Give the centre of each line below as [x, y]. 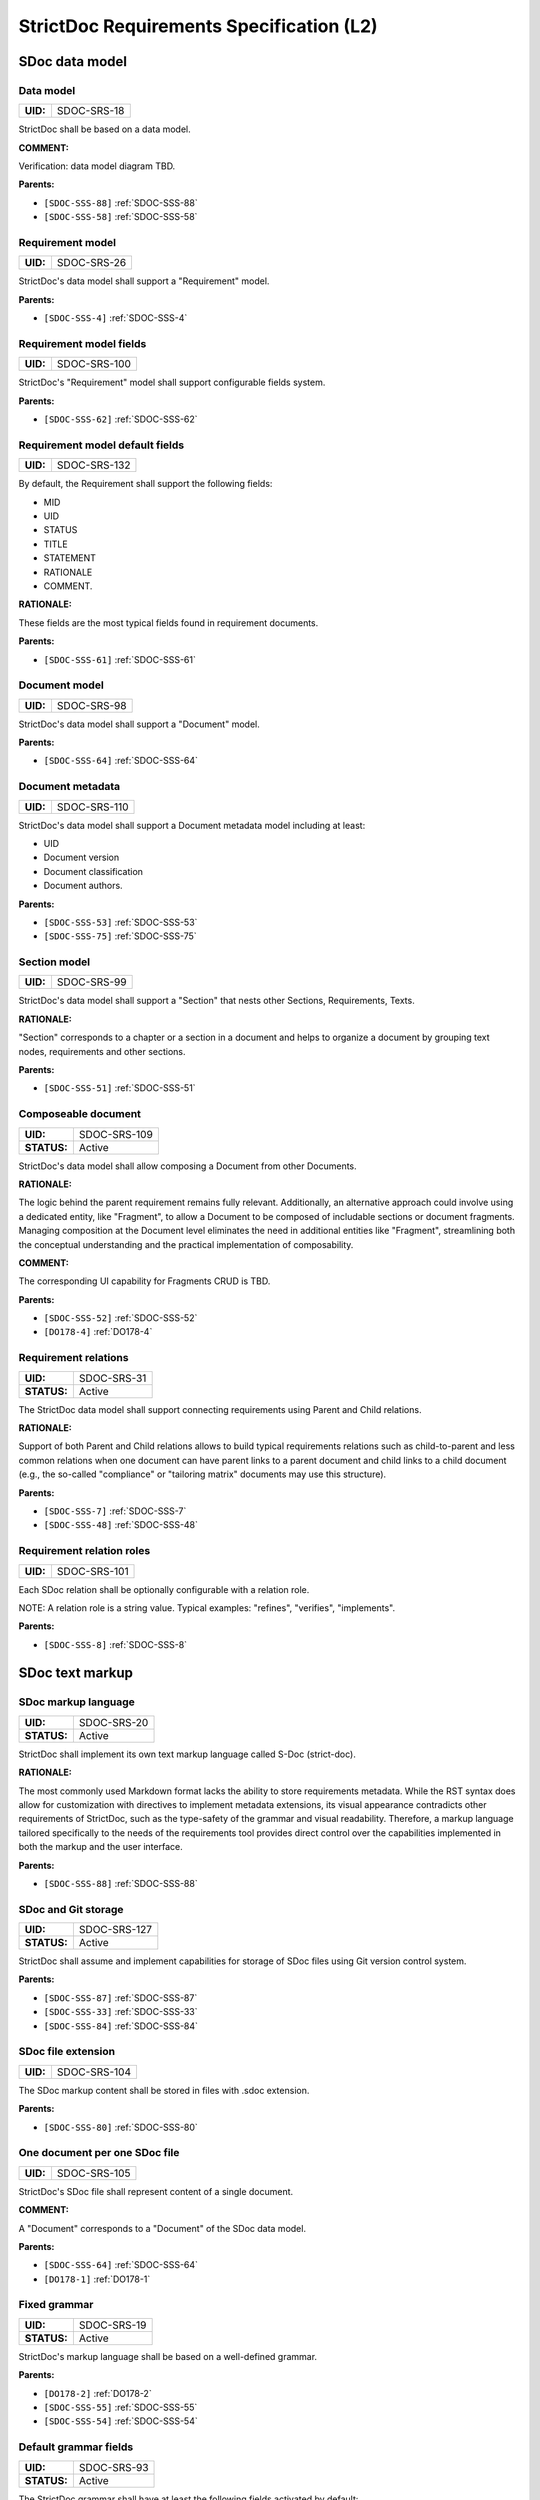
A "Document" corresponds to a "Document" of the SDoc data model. [162, 2228]
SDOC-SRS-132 [93, 465]
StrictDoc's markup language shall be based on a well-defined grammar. [168, 2356]
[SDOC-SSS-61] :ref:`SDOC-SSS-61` [120, 659]
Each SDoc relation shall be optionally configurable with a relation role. [164, 1589]
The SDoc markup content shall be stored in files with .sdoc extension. [164, 2090]
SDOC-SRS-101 [92, 1571]
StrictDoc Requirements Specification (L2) [198, 26]
